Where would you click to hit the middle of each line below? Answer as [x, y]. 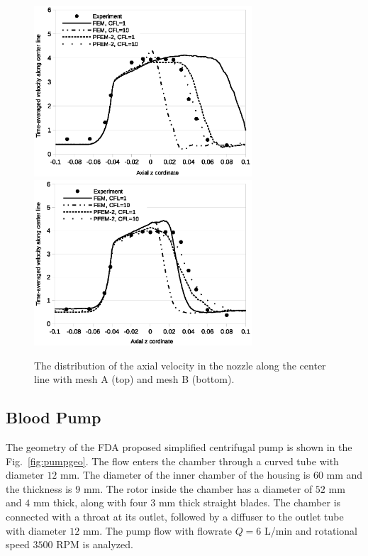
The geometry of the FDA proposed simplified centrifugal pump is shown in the [179, 446]
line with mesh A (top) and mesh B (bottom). [134, 379]
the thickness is [39, 488]
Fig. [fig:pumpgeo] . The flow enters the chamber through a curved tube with [172, 461]
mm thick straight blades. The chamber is [250, 502]
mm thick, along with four [90, 502]
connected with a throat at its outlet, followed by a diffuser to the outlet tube [175, 516]
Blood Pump [54, 417]
